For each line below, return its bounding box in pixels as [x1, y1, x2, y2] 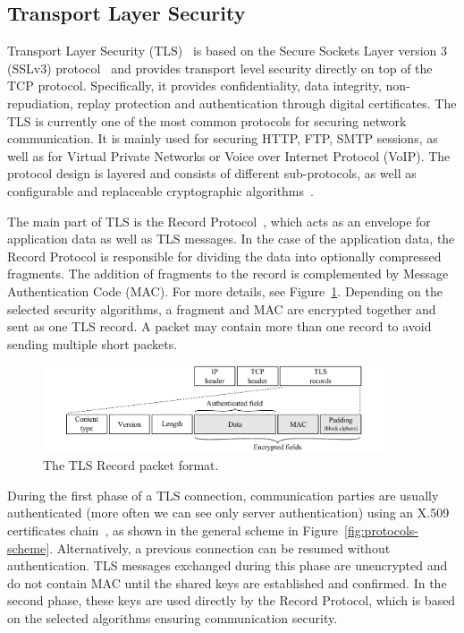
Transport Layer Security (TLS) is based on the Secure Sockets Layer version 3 [7, 41, 448, 60]
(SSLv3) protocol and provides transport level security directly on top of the [7, 58, 433, 77]
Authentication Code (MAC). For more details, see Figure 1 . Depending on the [7, 281, 443, 300]
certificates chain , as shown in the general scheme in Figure [7, 520, 339, 539]
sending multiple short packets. [7, 334, 178, 353]
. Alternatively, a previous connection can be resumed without [49, 538, 391, 557]
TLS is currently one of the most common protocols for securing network [7, 111, 407, 130]
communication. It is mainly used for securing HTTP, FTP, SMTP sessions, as [7, 129, 438, 148]
